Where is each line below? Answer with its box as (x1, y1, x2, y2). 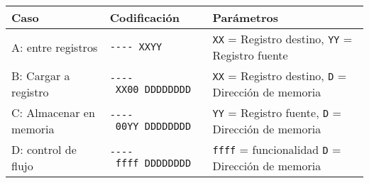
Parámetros (212, 9, 279, 26)
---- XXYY (109, 41, 163, 52)
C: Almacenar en (11, 104, 95, 121)
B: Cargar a (11, 67, 70, 84)
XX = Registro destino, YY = (212, 30, 353, 47)
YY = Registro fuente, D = (212, 104, 341, 121)
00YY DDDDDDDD (115, 121, 192, 132)
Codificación (109, 9, 180, 26)
